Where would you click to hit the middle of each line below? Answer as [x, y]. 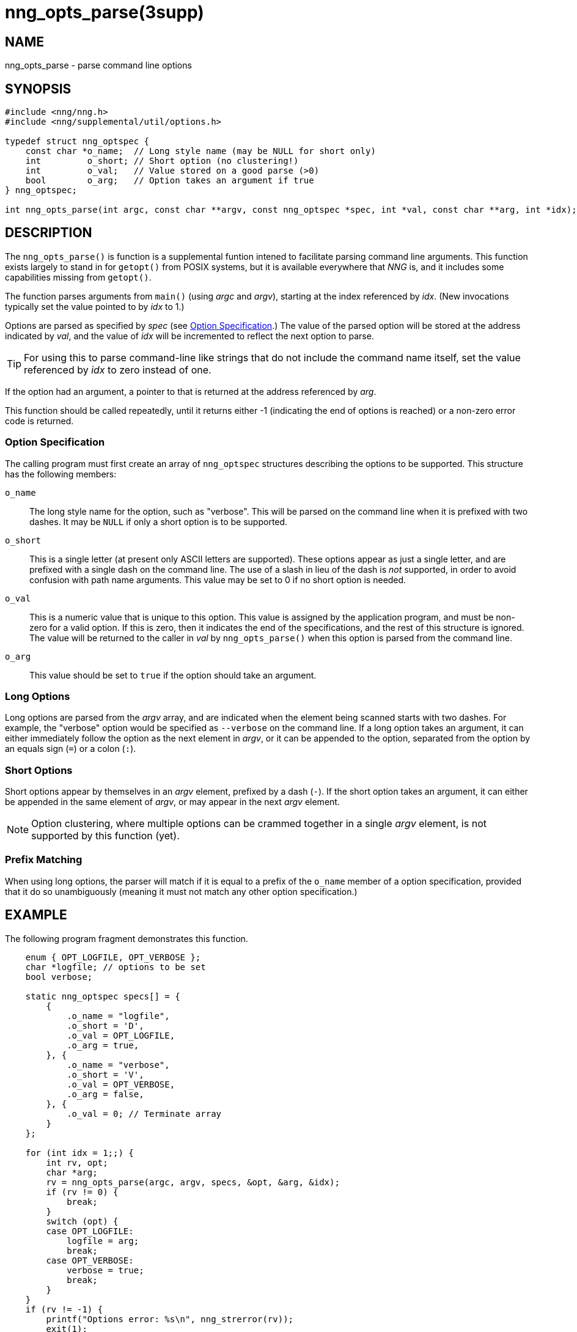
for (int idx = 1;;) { [79, 1153]
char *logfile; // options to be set [116, 967]
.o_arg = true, [103, 1045]
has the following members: [61, 474]
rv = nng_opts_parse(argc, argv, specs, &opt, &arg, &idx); [193, 1182]
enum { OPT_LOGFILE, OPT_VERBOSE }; [113, 957]
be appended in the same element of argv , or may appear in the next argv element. [172, 802]
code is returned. [39, 421]
